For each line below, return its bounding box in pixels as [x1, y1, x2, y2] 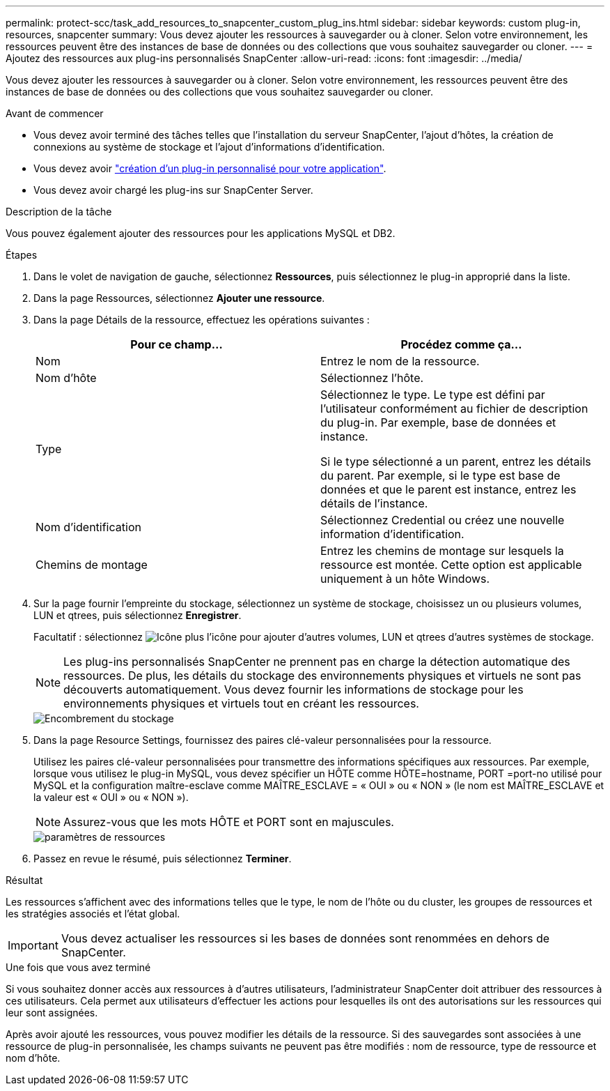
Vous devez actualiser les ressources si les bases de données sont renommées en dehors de [61, 931, 550, 945]
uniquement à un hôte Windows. [320, 572, 490, 586]
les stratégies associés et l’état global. [6, 908, 180, 920]
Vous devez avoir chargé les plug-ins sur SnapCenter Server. [33, 184, 313, 196]
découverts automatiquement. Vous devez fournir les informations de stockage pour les [63, 682, 524, 696]
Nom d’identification [36, 520, 141, 534]
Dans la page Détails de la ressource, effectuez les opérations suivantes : [33, 314, 370, 326]
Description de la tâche [6, 206, 112, 218]
